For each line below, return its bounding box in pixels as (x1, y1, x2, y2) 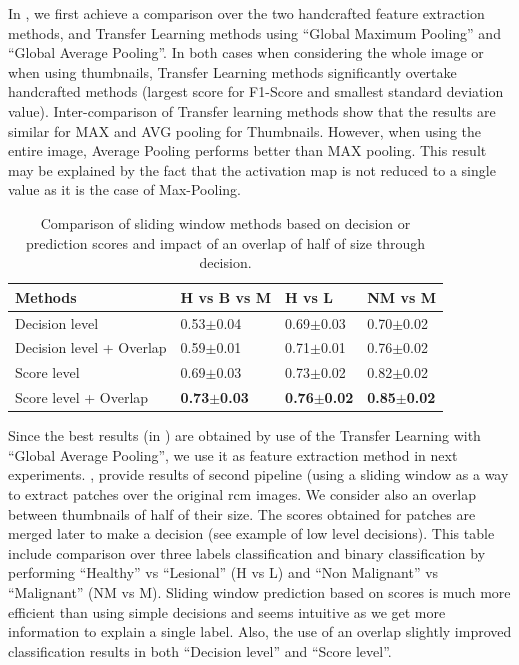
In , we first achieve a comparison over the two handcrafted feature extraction (8, 3, 485, 23)
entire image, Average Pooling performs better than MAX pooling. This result (8, 140, 487, 161)
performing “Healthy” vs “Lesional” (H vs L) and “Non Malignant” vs (8, 562, 439, 583)
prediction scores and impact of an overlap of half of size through (25, 232, 425, 253)
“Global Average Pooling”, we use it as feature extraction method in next (8, 444, 458, 465)
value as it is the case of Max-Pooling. (8, 179, 241, 200)
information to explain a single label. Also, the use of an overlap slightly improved (8, 621, 512, 642)
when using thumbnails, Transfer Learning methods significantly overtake (8, 61, 457, 82)
